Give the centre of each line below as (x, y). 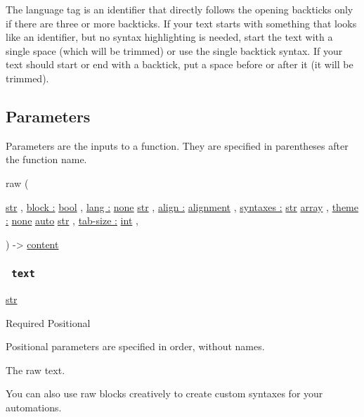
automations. (34, 408)
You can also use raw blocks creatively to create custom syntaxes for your (164, 393)
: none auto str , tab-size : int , (72, 220)
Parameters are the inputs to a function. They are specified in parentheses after (177, 145)
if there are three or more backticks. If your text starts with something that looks (181, 23)
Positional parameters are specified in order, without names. (135, 346)
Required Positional (48, 322)
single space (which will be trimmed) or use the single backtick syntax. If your (174, 50)
